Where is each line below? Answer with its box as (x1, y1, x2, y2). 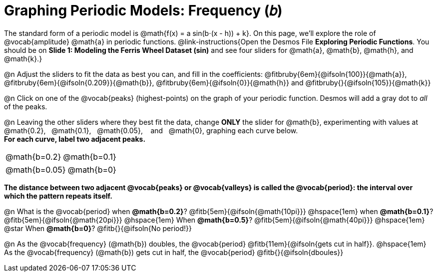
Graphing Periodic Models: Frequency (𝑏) (4, 2, 283, 19)
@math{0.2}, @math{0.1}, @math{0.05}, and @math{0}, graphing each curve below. (4, 126, 298, 135)
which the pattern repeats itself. (4, 191, 112, 200)
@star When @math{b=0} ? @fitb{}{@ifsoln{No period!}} (4, 224, 192, 233)
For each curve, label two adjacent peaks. (4, 134, 146, 143)
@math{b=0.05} (5, 164, 66, 175)
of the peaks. (4, 102, 47, 111)
